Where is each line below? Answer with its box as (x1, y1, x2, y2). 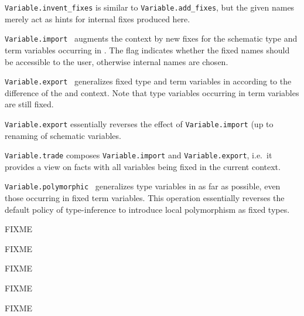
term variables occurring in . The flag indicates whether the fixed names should (5, 43, 290, 56)
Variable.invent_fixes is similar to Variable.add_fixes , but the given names (5, 1, 295, 13)
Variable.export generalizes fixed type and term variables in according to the (5, 75, 292, 87)
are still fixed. (5, 98, 54, 110)
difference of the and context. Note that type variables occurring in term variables (5, 86, 299, 98)
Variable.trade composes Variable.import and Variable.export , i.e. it (5, 149, 272, 161)
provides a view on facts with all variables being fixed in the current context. (5, 160, 281, 172)
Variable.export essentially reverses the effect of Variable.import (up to (5, 117, 274, 130)
